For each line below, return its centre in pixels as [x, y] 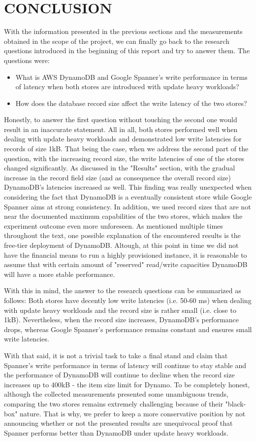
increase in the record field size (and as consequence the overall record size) [117, 177]
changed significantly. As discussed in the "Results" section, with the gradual [120, 168]
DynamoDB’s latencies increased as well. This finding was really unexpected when [128, 187]
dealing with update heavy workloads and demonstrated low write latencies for [123, 139]
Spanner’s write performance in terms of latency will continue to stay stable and [125, 365]
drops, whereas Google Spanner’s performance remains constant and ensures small [128, 329]
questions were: [27, 60]
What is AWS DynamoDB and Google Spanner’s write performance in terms [131, 77]
